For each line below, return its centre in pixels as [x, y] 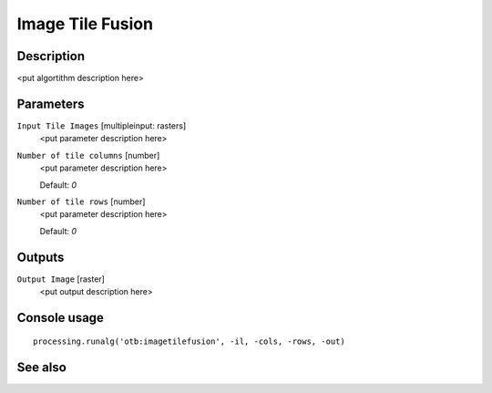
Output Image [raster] [61, 279]
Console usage [61, 318]
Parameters [51, 103]
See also [42, 368]
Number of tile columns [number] [88, 155]
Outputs [41, 257]
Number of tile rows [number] [81, 202]
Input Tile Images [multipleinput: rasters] [102, 125]
